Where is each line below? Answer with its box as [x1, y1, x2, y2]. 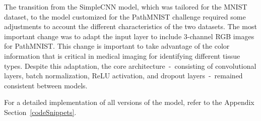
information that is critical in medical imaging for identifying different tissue [4, 50, 240, 61]
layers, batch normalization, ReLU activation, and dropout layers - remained [4, 70, 243, 81]
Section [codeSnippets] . [4, 106, 77, 117]
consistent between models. [4, 80, 88, 90]
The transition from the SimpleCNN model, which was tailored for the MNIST [4, 2, 247, 12]
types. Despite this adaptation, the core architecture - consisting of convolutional [4, 60, 256, 71]
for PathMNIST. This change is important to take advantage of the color [4, 41, 230, 51]
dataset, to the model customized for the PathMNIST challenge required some [4, 11, 246, 22]
